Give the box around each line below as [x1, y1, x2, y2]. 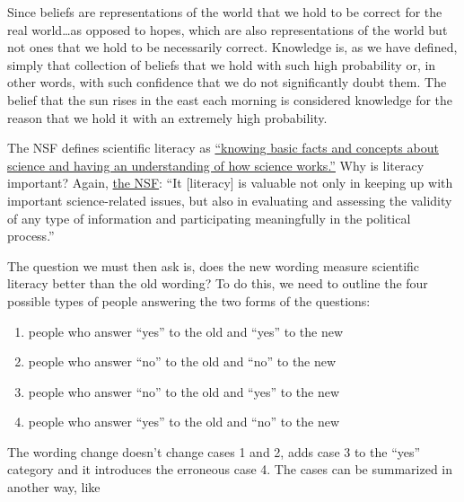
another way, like [7, 478, 101, 497]
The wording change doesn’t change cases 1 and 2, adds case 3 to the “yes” [7, 442, 421, 461]
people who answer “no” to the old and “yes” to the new [28, 382, 340, 401]
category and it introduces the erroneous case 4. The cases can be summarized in [7, 460, 453, 479]
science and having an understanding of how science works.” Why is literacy [7, 155, 425, 174]
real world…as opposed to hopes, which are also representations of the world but [7, 20, 448, 39]
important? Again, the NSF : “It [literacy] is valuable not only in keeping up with [7, 173, 453, 192]
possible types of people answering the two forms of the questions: [7, 291, 371, 310]
